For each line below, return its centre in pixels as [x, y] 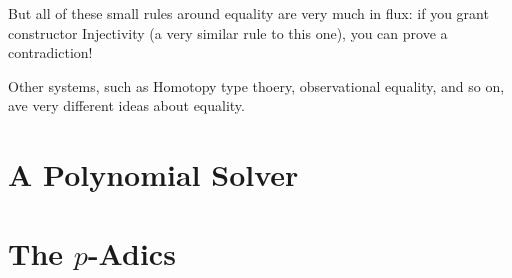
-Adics [131, 252]
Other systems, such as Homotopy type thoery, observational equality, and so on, [256, 85]
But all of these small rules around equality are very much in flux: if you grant [248, 13]
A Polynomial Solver [153, 174]
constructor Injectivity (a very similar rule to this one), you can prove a [228, 32]
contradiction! [50, 52]
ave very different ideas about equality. [126, 105]
